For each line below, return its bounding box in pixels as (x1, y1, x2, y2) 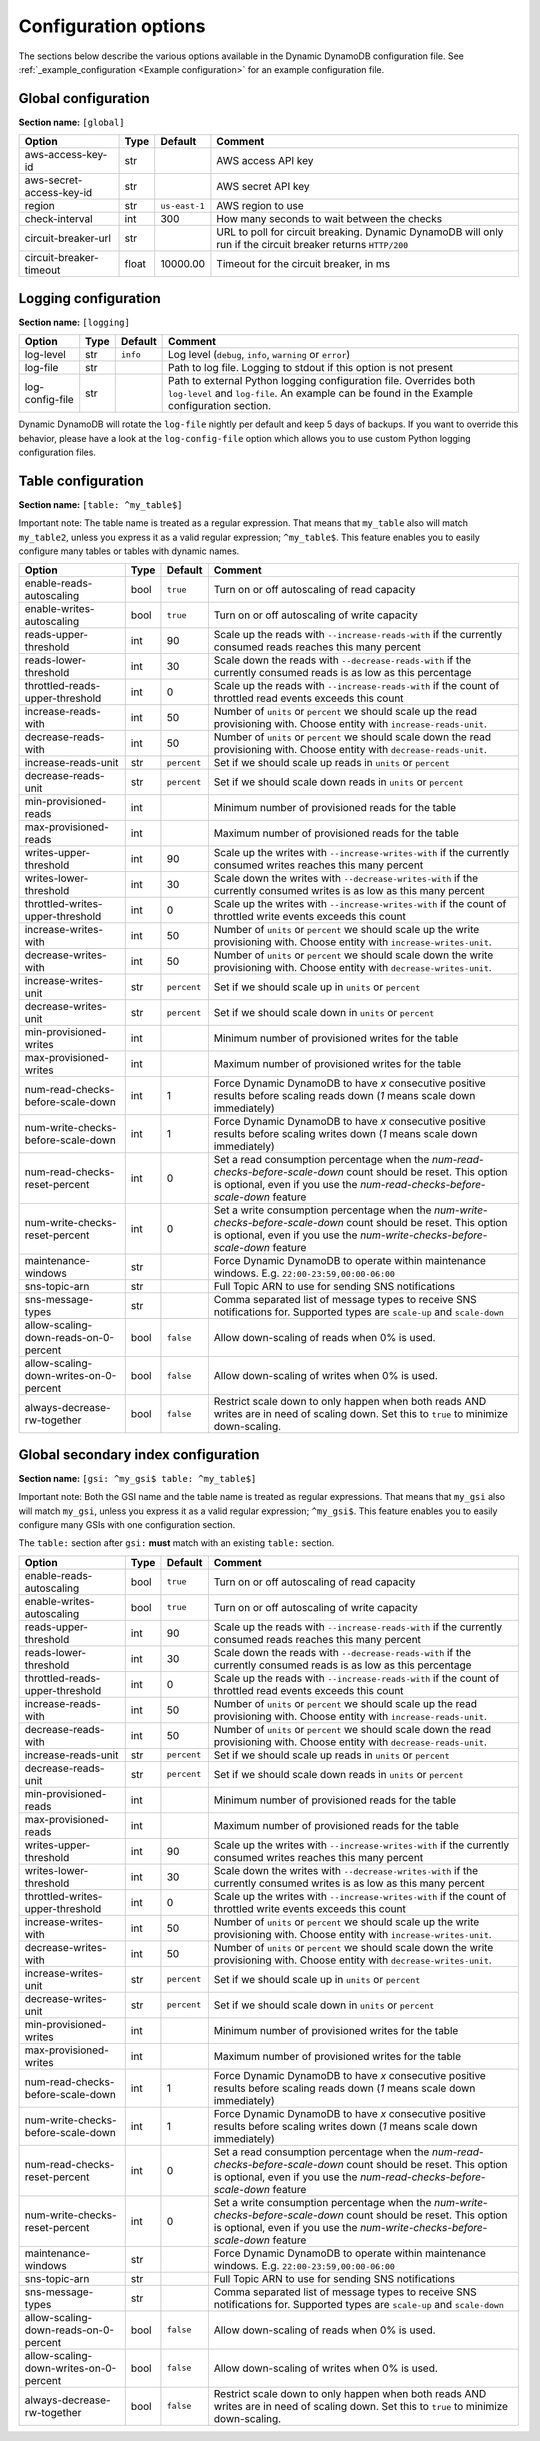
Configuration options (18, 15, 206, 37)
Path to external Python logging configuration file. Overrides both (168, 374, 476, 388)
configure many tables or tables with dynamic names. (18, 545, 240, 557)
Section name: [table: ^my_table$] (18, 498, 184, 510)
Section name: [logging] (18, 316, 130, 328)
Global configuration (18, 90, 150, 107)
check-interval (24, 212, 93, 226)
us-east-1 (160, 200, 205, 211)
